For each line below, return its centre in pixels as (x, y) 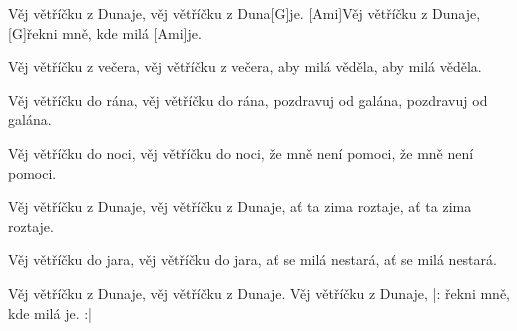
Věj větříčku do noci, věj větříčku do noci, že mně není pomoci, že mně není (241, 152)
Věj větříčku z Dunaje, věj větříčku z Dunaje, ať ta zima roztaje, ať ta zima (240, 206)
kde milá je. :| (50, 312)
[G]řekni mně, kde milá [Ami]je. (105, 32)
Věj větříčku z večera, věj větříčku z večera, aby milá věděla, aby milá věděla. (245, 66)
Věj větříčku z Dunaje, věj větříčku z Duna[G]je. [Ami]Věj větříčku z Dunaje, (244, 13)
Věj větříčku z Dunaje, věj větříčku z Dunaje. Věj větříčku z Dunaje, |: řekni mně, (259, 292)
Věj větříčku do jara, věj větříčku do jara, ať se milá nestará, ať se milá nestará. (252, 259)
